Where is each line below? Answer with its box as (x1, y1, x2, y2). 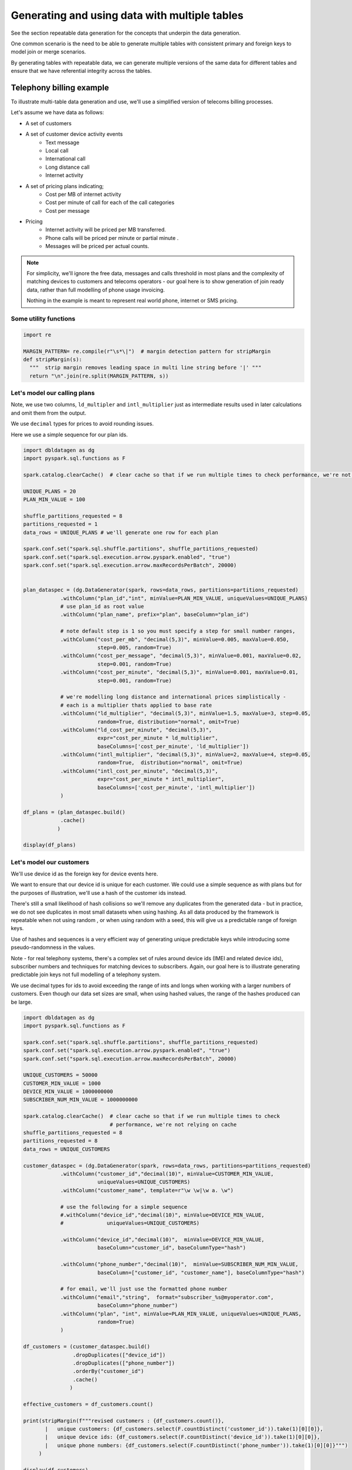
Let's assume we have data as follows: (11, 109, 104, 116)
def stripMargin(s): (23, 356, 82, 363)
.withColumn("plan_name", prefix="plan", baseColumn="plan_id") (60, 612, 249, 618)
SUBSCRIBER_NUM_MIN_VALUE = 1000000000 (23, 1097, 138, 1103)
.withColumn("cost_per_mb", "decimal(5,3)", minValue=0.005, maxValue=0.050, (60, 636, 290, 643)
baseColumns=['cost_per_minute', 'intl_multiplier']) (97, 784, 255, 791)
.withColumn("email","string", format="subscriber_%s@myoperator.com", (60, 1294, 274, 1301)
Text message (45, 139, 80, 146)
